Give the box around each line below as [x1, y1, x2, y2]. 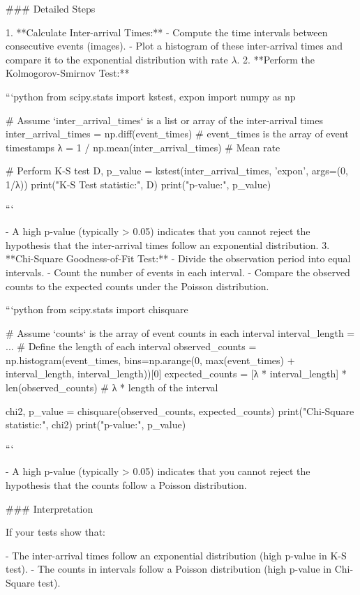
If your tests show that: [6, 525, 105, 539]
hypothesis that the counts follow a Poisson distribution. [6, 478, 247, 492]
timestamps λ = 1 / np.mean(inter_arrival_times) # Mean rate [6, 140, 280, 154]
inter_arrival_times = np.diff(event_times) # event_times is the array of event [6, 126, 349, 141]
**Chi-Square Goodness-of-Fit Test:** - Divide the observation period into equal [6, 251, 351, 266]
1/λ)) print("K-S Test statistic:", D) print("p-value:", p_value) [6, 176, 271, 191]
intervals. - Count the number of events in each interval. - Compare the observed [6, 264, 350, 279]
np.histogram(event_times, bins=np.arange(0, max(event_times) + [6, 352, 295, 367]
